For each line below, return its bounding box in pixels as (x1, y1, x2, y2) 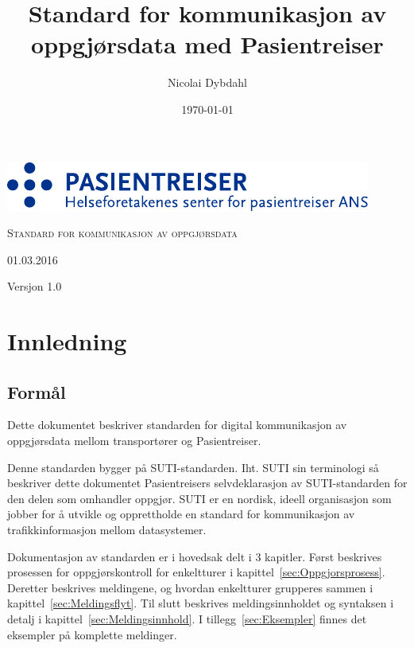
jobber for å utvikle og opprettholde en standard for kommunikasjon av (7, 506, 355, 522)
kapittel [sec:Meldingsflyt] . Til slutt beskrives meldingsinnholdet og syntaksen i (7, 595, 394, 611)
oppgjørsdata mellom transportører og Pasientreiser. (7, 432, 261, 449)
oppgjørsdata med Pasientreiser (31, 28, 384, 61)
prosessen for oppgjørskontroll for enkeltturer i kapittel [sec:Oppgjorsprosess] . (7, 564, 385, 580)
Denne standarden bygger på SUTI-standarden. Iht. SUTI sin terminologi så (7, 459, 379, 475)
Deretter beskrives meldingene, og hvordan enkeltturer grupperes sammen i (7, 579, 373, 595)
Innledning (7, 325, 127, 357)
